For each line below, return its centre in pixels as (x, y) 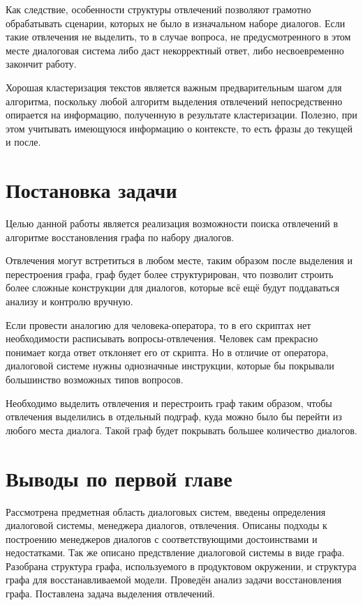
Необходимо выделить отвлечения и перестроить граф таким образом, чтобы (169, 403)
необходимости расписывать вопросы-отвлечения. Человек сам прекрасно (162, 338)
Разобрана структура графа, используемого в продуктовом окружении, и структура (181, 566)
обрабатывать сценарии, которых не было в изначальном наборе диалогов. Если (176, 23)
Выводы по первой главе (119, 478)
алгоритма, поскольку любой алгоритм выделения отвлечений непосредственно (174, 101)
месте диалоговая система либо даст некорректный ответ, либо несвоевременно (175, 50)
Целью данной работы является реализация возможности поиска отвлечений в (172, 223)
